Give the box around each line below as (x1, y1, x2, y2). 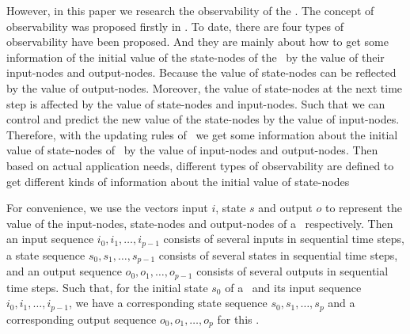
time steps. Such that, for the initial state (6, 279, 208, 295)
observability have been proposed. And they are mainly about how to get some (6, 33, 389, 50)
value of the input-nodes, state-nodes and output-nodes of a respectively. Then (6, 214, 393, 231)
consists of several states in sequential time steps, (158, 246, 398, 263)
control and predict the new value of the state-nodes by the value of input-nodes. (6, 111, 400, 127)
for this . (217, 310, 260, 327)
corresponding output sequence (6, 310, 157, 327)
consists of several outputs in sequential (196, 263, 389, 279)
